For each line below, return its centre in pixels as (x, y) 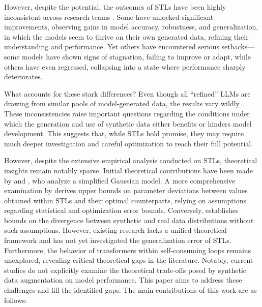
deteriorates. (23, 76)
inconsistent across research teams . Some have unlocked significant (109, 17)
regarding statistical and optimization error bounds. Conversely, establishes (121, 210)
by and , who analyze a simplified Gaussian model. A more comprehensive (120, 180)
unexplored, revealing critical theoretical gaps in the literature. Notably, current (129, 260)
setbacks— (238, 47)
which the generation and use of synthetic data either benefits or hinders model (128, 123)
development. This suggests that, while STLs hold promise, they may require (124, 133)
